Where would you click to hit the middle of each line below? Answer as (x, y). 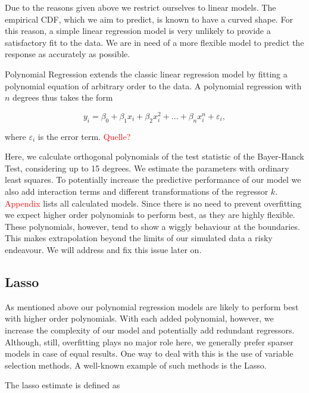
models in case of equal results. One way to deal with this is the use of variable (149, 353)
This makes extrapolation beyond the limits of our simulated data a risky (139, 238)
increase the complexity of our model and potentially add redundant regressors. (150, 330)
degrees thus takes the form (63, 97)
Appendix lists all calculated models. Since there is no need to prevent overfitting (153, 203)
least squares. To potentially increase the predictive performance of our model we (153, 180)
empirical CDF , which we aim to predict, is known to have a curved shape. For (149, 19)
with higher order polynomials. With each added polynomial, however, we (139, 318)
